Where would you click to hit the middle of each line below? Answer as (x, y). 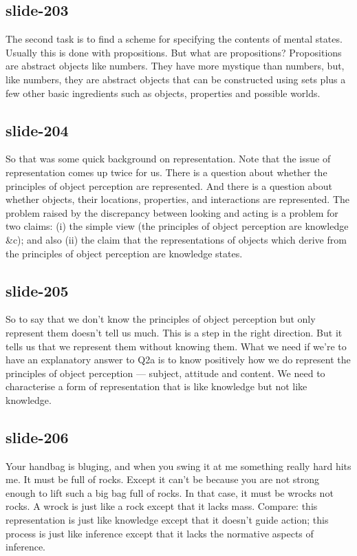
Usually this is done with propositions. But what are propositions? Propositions (174, 52)
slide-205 (37, 290)
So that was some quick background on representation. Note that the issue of (168, 159)
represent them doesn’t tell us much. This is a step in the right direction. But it (174, 332)
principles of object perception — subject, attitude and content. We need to (165, 373)
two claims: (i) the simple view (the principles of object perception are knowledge (177, 226)
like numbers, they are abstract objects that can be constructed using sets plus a (176, 79)
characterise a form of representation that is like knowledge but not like (156, 386)
